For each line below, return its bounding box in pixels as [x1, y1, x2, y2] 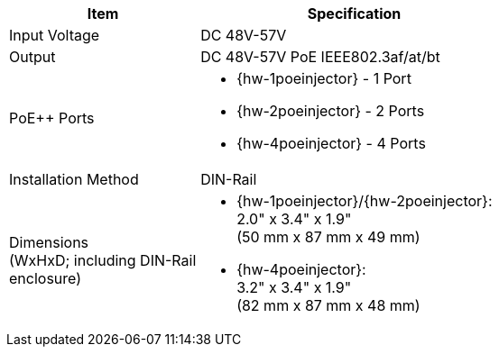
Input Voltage [9, 26, 100, 44]
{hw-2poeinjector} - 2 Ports [236, 102, 425, 120]
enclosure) [9, 269, 82, 287]
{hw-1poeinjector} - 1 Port [236, 69, 411, 87]
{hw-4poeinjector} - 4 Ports [236, 134, 426, 152]
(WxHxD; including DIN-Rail [9, 251, 197, 269]
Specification [307, 5, 402, 23]
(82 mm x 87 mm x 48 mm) [236, 296, 420, 314]
